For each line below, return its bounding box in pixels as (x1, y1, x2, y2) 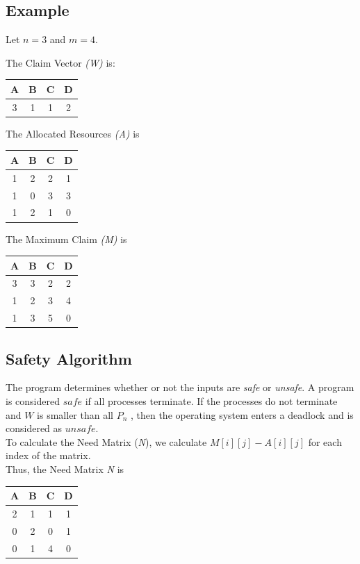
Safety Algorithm (6, 347, 132, 369)
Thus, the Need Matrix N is (6, 462, 124, 476)
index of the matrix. (6, 448, 91, 463)
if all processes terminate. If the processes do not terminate (85, 394, 338, 408)
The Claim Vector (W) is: (6, 55, 115, 69)
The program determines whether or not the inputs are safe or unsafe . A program (6, 380, 354, 395)
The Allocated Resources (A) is (6, 126, 140, 140)
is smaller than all (37, 407, 113, 422)
